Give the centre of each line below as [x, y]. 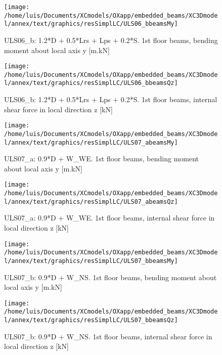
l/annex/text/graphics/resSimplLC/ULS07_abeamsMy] [91, 142]
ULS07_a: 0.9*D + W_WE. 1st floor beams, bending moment [102, 159]
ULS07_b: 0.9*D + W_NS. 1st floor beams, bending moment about [110, 277]
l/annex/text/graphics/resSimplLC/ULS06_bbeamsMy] [91, 24]
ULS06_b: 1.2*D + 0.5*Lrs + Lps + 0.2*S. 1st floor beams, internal [111, 99]
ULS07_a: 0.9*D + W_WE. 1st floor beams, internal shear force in [109, 218]
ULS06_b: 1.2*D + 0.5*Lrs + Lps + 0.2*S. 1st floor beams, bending [111, 40]
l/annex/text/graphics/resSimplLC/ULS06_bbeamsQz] [91, 83]
